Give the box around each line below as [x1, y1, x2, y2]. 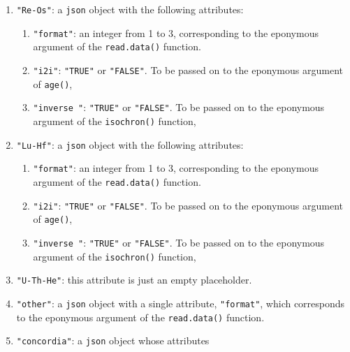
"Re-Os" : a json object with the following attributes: [16, 2, 244, 16]
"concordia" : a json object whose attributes [16, 333, 210, 348]
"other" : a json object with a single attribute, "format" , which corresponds [16, 295, 345, 310]
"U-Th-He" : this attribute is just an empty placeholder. [16, 272, 252, 287]
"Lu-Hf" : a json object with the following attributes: [16, 137, 244, 152]
